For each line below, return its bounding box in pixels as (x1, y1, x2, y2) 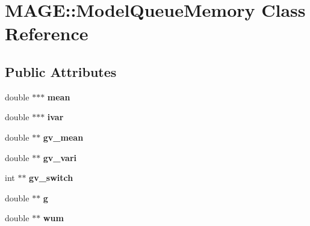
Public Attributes (5, 62, 117, 81)
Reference (5, 21, 88, 46)
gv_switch (29, 171, 73, 184)
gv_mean (43, 130, 84, 143)
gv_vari (43, 151, 77, 163)
